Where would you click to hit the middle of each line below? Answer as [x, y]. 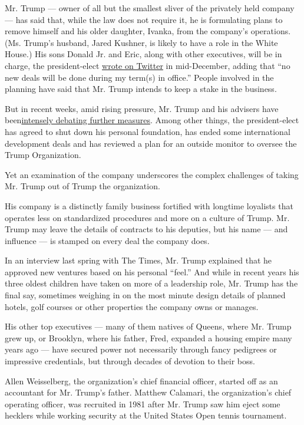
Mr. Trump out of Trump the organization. [82, 186]
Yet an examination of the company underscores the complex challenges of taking [152, 174]
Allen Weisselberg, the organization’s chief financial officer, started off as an [141, 380]
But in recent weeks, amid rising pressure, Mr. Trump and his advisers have [142, 108]
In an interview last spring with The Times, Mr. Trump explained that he [138, 260]
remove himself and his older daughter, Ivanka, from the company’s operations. [148, 31]
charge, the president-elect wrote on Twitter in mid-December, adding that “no [148, 65]
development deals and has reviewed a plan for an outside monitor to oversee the [151, 143]
